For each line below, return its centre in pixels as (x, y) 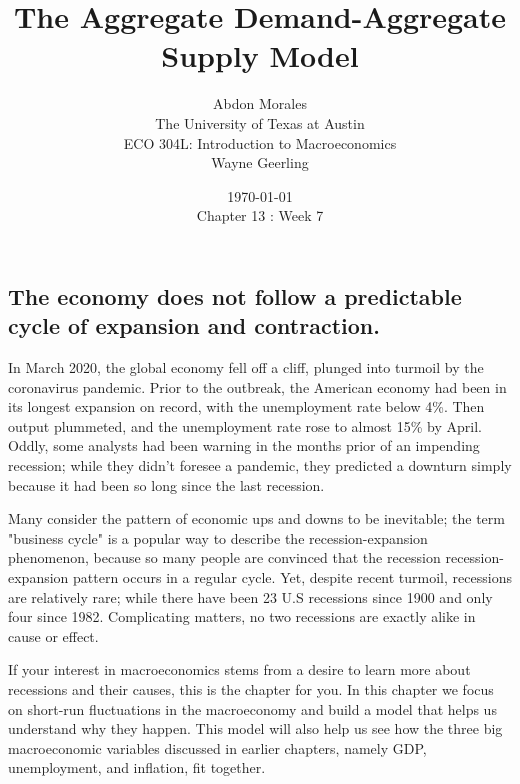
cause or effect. (53, 635)
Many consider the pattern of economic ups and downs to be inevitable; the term (256, 518)
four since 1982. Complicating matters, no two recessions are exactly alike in (242, 616)
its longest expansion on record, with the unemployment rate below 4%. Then (246, 406)
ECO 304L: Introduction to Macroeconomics (260, 142)
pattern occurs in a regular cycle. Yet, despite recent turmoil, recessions (292, 577)
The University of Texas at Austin (260, 122)
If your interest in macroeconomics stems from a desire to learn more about (239, 669)
